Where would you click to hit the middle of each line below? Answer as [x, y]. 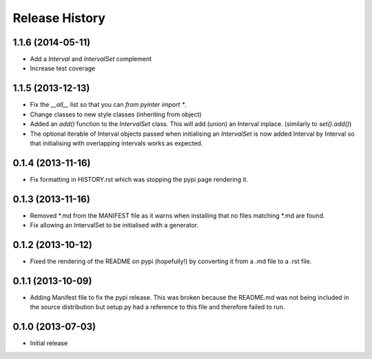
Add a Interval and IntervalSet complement [91, 59]
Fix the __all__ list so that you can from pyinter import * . [108, 105]
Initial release [49, 343]
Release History [59, 18]
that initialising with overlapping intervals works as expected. [116, 143]
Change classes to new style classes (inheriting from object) [116, 114]
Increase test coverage [63, 68]
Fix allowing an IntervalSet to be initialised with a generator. [114, 225]
